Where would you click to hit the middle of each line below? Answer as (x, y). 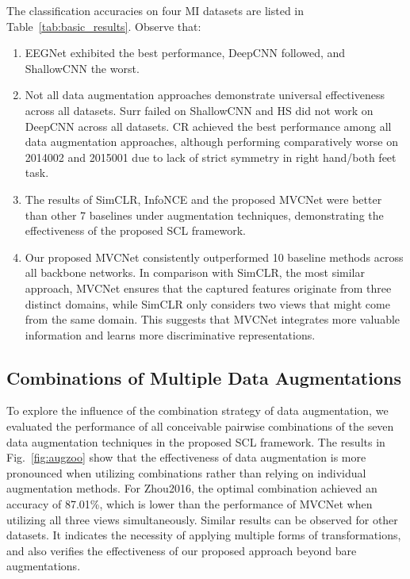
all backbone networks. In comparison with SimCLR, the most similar (195, 272)
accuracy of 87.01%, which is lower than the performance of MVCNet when (190, 504)
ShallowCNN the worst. (82, 68)
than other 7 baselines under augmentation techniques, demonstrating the (204, 215)
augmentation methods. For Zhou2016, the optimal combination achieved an (192, 488)
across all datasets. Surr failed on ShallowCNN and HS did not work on (199, 110)
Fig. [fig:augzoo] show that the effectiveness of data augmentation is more (186, 457)
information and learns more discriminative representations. (170, 334)
